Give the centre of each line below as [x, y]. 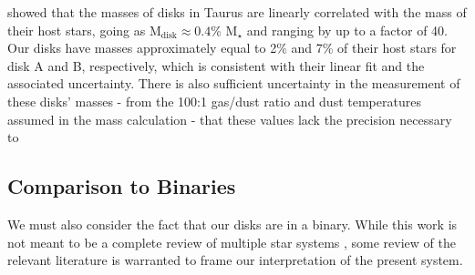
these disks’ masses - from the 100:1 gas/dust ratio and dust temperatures [214, 101]
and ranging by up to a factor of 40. [347, 30]
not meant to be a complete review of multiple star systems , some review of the [232, 242]
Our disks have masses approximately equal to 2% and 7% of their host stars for [232, 48]
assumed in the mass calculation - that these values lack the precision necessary [230, 119]
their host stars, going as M [84, 30]
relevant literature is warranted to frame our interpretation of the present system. [235, 260]
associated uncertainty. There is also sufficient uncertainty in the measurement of [234, 83]
